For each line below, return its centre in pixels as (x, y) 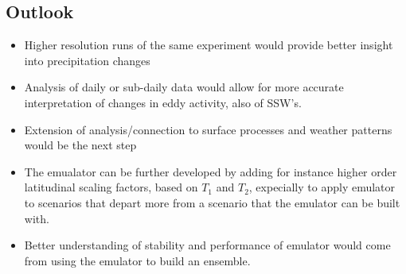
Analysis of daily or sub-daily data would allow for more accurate (184, 87)
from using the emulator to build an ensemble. (137, 260)
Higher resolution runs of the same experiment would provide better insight (209, 45)
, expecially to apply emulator (322, 187)
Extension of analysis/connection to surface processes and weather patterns (208, 129)
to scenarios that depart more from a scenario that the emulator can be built (212, 202)
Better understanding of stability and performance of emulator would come (207, 245)
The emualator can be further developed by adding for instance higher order (211, 171)
